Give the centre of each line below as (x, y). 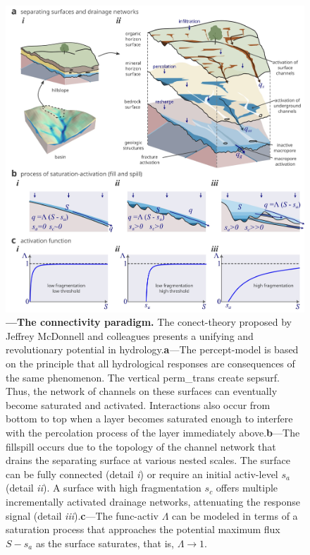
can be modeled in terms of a (235, 515)
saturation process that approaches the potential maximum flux (143, 529)
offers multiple (247, 488)
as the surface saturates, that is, (105, 543)
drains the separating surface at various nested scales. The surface (148, 460)
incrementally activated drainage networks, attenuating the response (153, 501)
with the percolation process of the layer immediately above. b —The (153, 432)
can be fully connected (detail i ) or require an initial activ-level (142, 474)
